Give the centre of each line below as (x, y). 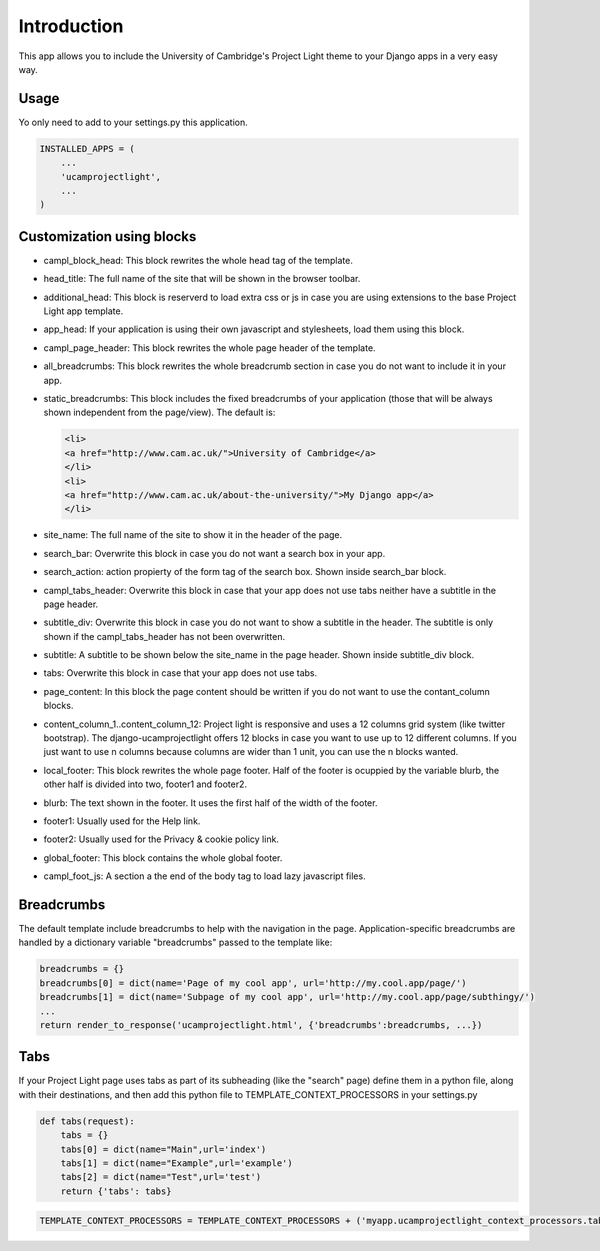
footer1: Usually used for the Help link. (122, 821)
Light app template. (83, 311)
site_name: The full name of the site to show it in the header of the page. (193, 535)
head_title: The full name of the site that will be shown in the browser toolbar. (202, 279)
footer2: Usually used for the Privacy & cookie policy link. (161, 839)
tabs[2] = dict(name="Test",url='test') (161, 1177)
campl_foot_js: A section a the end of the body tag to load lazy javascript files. (204, 876)
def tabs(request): (87, 1121)
